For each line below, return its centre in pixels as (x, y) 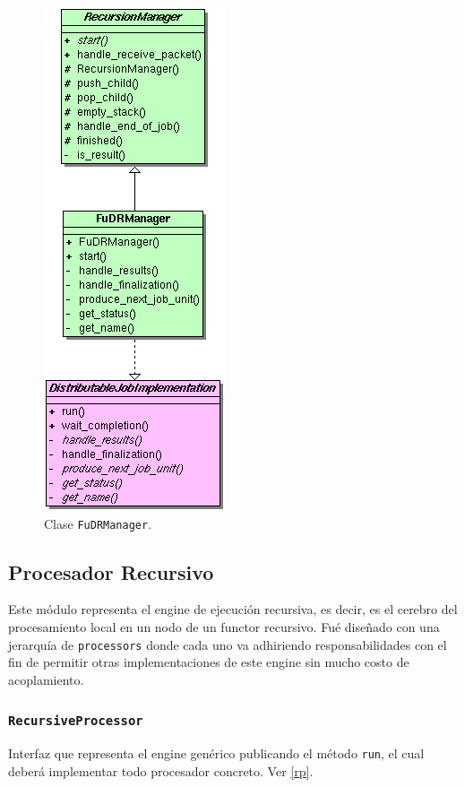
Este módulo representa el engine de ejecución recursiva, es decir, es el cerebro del (233, 609)
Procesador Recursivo (111, 571)
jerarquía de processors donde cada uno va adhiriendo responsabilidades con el (228, 644)
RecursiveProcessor (76, 721)
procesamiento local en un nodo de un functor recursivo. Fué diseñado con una (224, 627)
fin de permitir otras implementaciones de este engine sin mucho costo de (209, 662)
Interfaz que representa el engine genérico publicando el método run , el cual (216, 753)
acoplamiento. (46, 679)
